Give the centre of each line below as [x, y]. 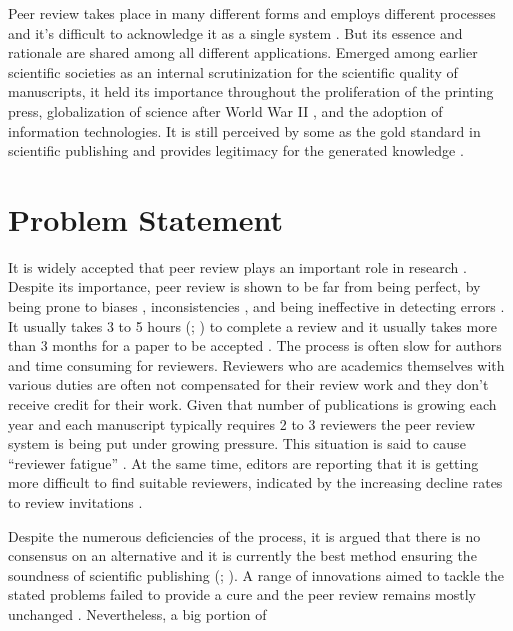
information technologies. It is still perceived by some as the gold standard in [244, 130]
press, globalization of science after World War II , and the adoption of [225, 110]
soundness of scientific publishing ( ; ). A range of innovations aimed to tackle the [256, 574]
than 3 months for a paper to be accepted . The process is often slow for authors [255, 345]
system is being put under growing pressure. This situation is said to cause [237, 443]
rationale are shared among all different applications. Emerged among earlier [243, 52]
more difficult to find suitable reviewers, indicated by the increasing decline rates [255, 482]
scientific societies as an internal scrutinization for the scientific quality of [233, 71]
